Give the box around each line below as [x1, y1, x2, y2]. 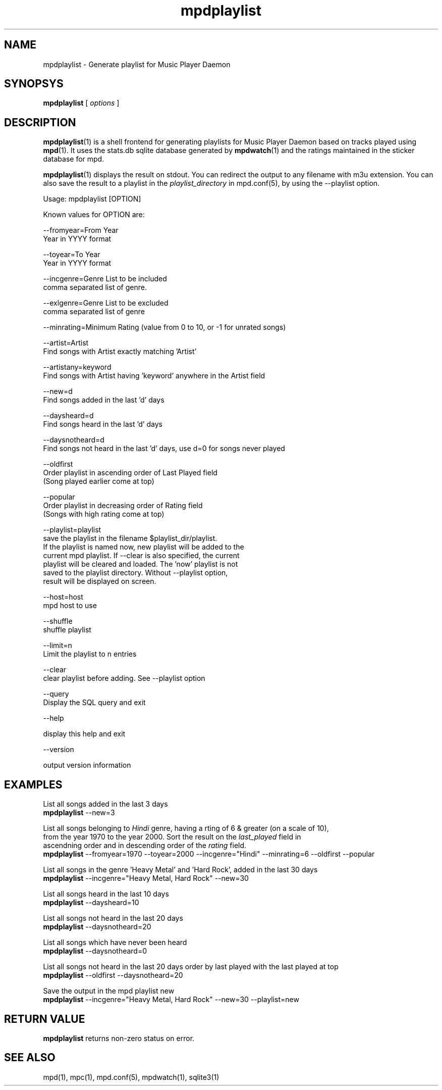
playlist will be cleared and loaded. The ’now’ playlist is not [43, 560, 238, 569]
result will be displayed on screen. [43, 577, 156, 586]
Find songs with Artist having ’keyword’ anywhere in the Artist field [43, 371, 265, 380]
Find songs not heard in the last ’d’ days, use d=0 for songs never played [43, 444, 285, 453]
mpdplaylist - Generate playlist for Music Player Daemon [43, 60, 231, 69]
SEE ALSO [4, 1051, 56, 1064]
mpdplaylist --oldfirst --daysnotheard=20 [43, 971, 183, 980]
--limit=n [43, 641, 72, 650]
